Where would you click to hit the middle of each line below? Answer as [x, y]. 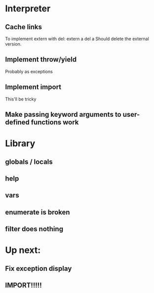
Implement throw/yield [41, 60]
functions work [55, 122]
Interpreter [28, 9]
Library [20, 144]
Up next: [23, 250]
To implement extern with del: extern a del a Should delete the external [77, 39]
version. [13, 44]
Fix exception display [38, 269]
